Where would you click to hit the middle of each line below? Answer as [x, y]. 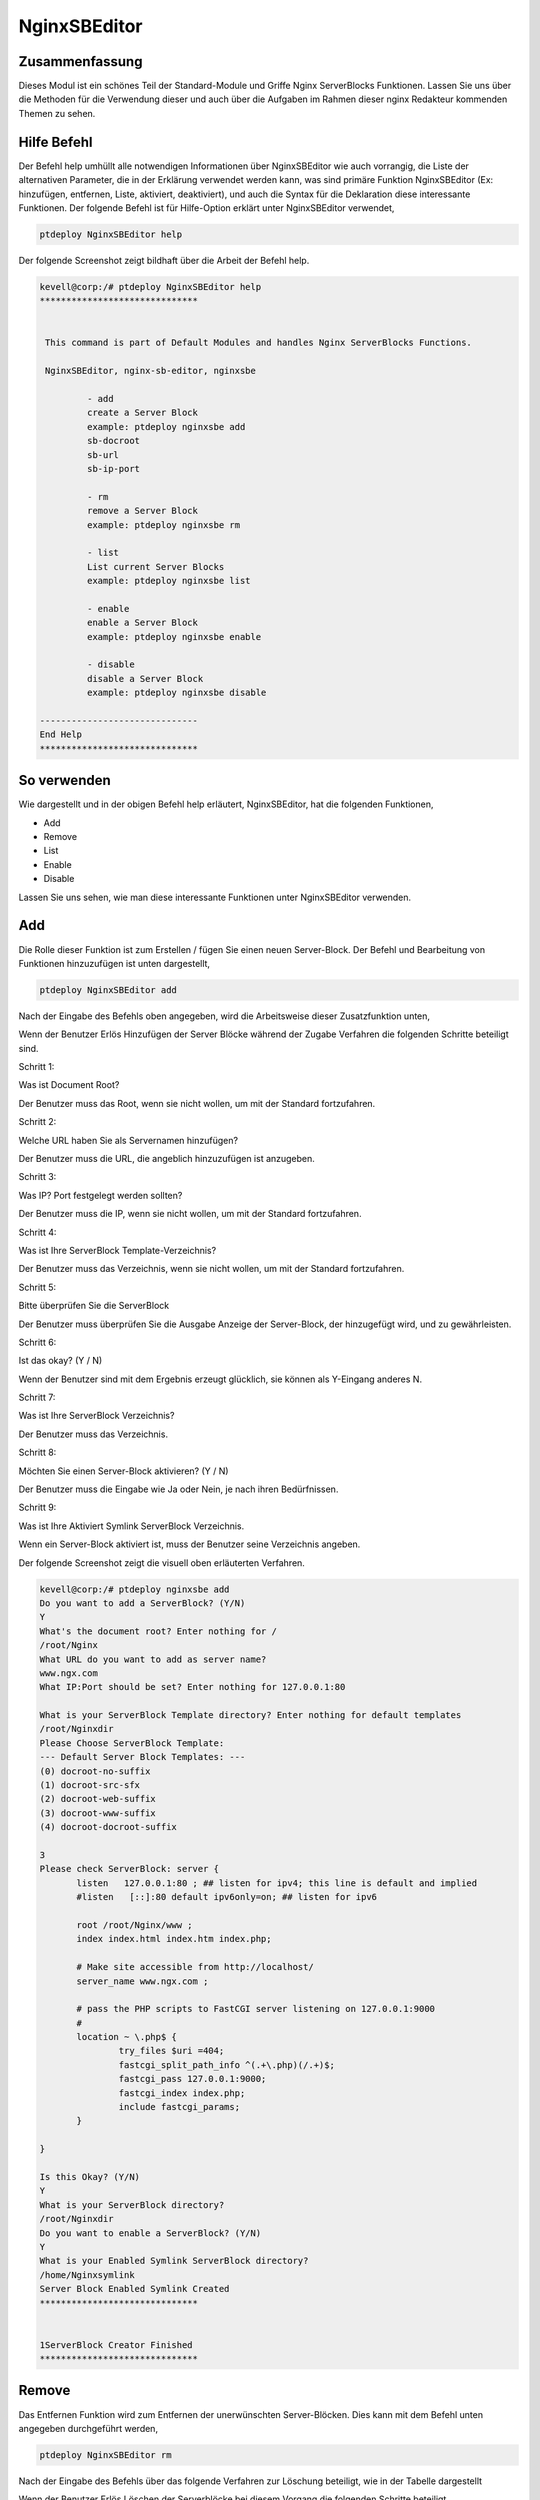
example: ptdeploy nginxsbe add [166, 426]
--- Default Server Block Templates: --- [142, 1757]
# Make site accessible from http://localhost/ [195, 1967]
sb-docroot [113, 441]
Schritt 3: [37, 1177]
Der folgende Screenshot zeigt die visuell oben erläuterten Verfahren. [161, 1562]
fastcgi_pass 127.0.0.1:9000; [192, 2079]
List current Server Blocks [155, 566]
